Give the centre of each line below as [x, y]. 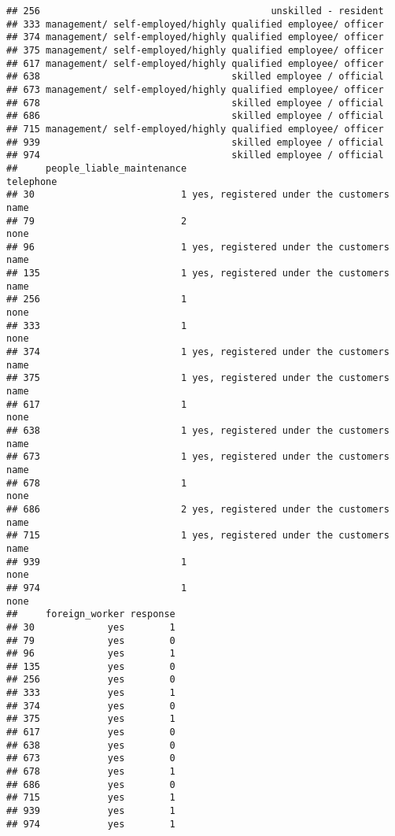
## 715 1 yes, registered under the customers [198, 536]
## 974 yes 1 [91, 824]
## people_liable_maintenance [97, 168]
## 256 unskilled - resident [195, 11]
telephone [32, 181]
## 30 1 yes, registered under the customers [198, 195]
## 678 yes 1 [91, 772]
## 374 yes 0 [91, 706]
